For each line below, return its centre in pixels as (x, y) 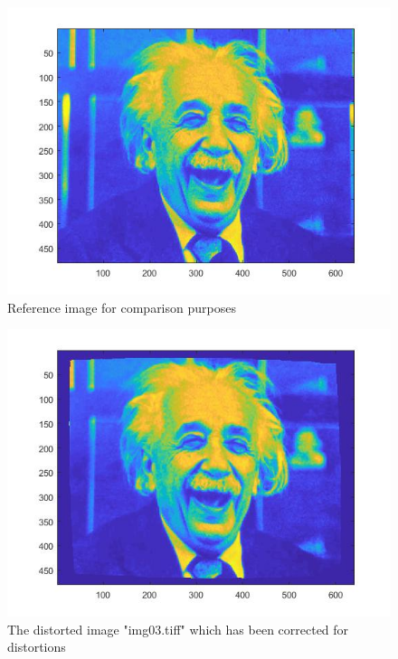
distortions (37, 647)
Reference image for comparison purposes (122, 307)
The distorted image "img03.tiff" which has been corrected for (178, 629)
